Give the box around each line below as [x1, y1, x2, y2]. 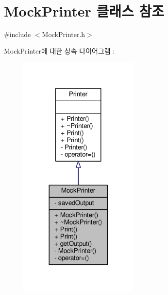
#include [4, 29, 31, 39]
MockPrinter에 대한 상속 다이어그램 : [4, 45, 115, 55]
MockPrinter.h [42, 29, 85, 39]
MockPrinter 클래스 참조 [4, 1, 164, 21]
